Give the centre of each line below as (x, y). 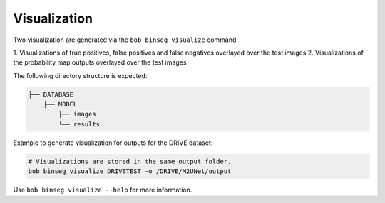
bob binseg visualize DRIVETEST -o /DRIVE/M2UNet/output (130, 171)
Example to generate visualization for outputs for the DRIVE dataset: (113, 143)
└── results (79, 124)
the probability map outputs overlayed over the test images (100, 62)
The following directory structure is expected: (80, 75)
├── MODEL (60, 104)
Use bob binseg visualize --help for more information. (103, 190)
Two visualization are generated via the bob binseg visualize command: (126, 40)
